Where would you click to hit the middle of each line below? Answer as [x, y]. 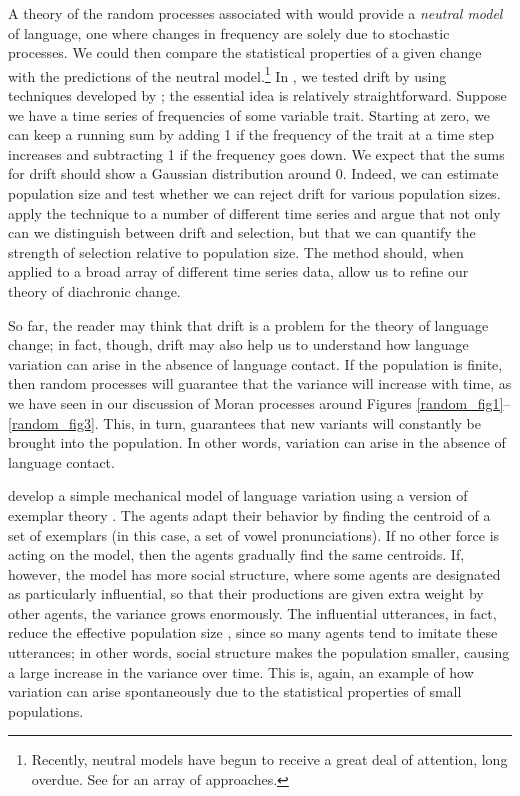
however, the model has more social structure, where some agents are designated [254, 573]
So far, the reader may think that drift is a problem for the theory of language [248, 324]
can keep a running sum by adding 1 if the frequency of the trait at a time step [251, 134]
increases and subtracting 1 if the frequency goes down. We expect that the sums [256, 153]
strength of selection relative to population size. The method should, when [236, 251]
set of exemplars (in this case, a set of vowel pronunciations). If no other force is [254, 534]
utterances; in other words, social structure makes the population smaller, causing [259, 652]
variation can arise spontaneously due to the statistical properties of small [235, 691]
